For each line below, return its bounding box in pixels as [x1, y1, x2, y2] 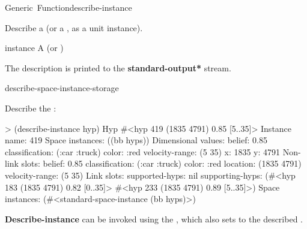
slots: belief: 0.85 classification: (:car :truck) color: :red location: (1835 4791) [21, 157, 302, 170]
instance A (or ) [5, 41, 64, 54]
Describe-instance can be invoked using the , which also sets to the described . [5, 212, 303, 225]
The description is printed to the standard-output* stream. [5, 61, 231, 74]
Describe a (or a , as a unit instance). [5, 21, 143, 34]
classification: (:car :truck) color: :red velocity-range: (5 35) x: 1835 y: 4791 [5, 145, 281, 158]
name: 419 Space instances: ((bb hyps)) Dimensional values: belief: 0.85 [5, 134, 267, 146]
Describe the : [5, 101, 56, 114]
